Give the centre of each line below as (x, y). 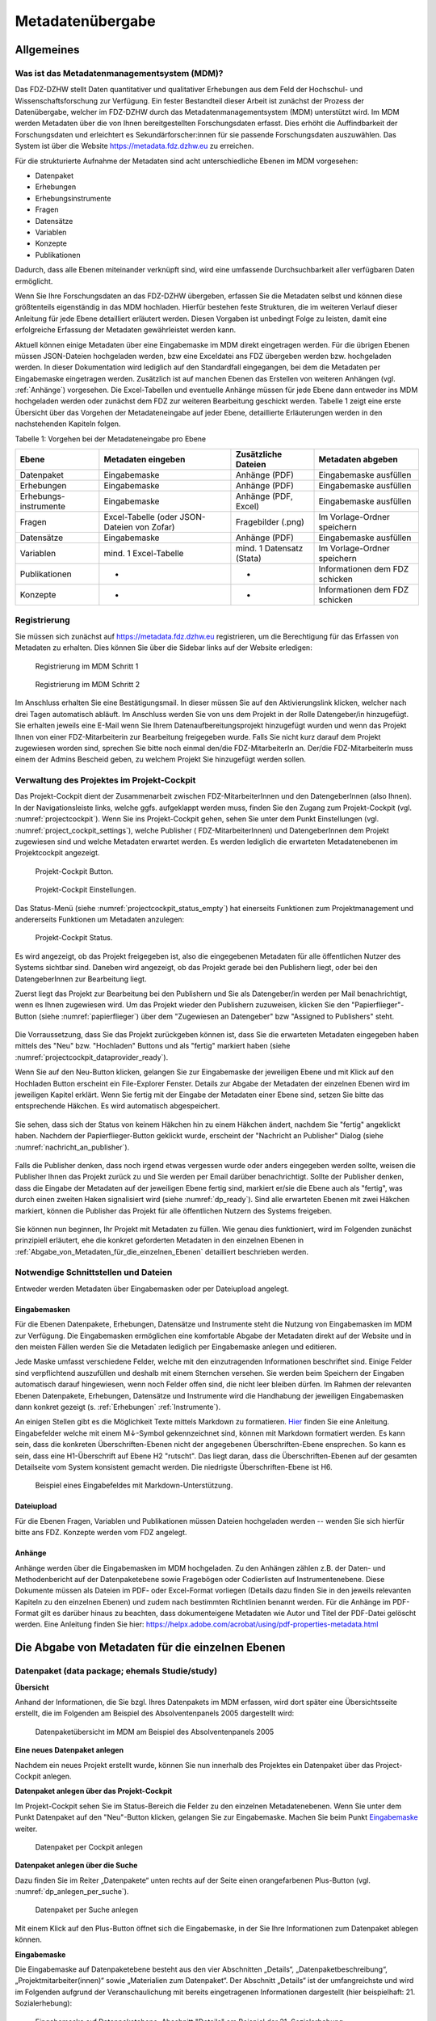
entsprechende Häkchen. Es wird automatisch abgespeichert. (117, 1106)
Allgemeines (47, 50)
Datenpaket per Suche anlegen (87, 1910)
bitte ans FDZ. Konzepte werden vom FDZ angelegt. (101, 1533)
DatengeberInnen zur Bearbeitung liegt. (81, 979)
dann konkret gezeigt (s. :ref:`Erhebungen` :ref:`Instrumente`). (118, 1407)
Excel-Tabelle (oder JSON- (155, 517)
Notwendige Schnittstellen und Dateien (94, 1272)
